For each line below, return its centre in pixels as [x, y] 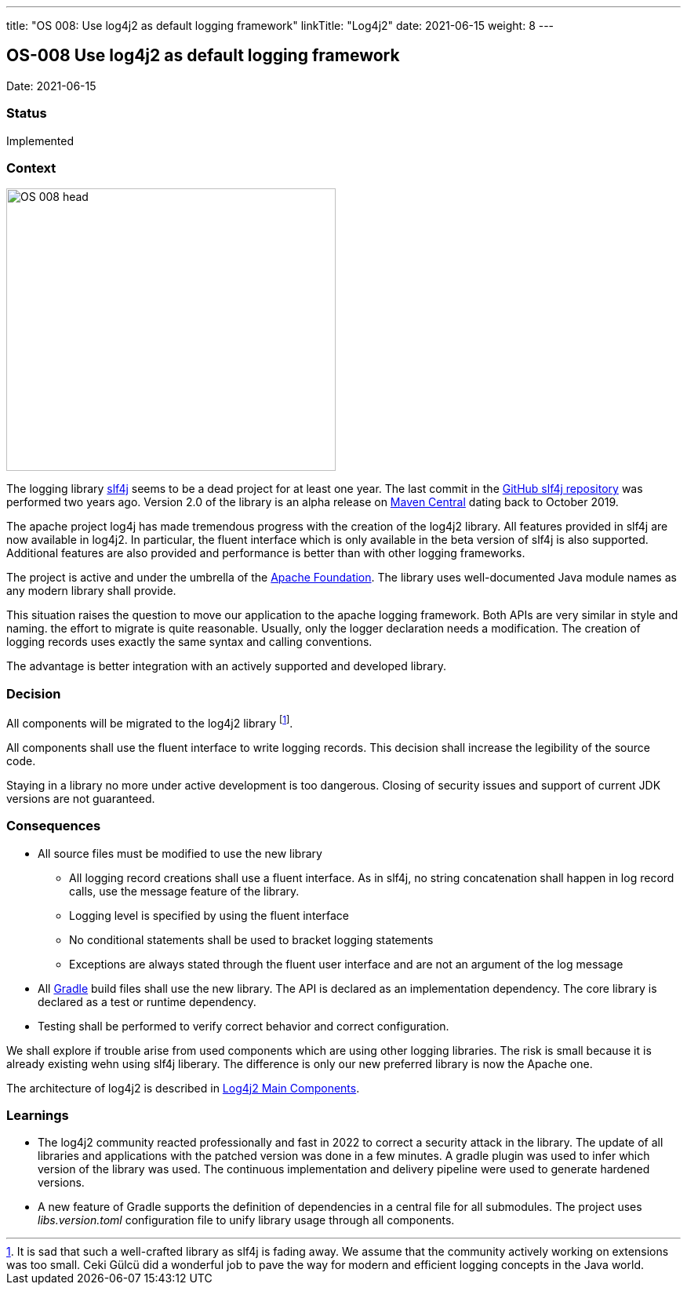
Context [31, 168]
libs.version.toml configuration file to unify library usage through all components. [246, 1220]
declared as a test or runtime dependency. [147, 1001]
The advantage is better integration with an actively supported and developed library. [226, 666]
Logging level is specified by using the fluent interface [209, 915]
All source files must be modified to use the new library [180, 853]
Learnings [38, 1115]
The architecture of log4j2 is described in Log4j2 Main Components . [183, 1088]
